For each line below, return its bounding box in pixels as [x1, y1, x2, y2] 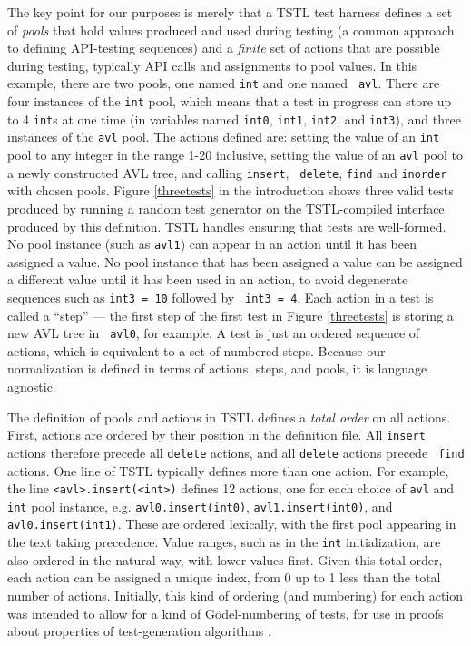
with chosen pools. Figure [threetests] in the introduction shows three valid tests [7, 181, 454, 200]
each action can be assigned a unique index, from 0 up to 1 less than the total [7, 568, 441, 587]
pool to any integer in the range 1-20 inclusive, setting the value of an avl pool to [7, 145, 463, 164]
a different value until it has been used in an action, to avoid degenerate [7, 270, 408, 289]
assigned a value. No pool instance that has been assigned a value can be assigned [7, 252, 463, 271]
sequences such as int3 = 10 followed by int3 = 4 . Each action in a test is [7, 287, 434, 306]
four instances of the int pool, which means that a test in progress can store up [7, 92, 452, 111]
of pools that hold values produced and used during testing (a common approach [7, 20, 455, 39]
